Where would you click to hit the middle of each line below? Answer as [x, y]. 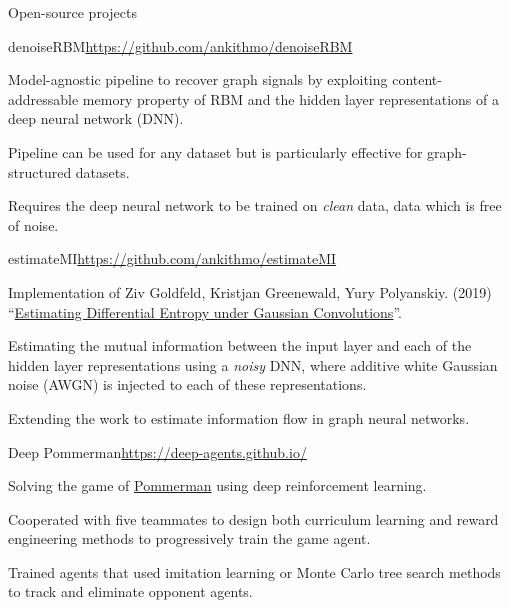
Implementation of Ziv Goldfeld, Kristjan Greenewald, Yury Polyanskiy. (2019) [250, 291]
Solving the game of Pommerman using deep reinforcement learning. [217, 485]
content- [417, 79]
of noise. [33, 224]
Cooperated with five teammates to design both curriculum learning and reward [253, 518]
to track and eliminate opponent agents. [130, 591]
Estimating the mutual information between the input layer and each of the [240, 345]
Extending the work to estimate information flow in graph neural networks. [239, 417]
